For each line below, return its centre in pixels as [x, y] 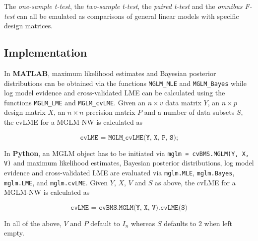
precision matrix [111, 112]
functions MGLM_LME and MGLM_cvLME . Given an [75, 102]
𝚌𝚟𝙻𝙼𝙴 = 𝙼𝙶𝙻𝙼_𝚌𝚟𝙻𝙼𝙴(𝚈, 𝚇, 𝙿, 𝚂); [129, 137]
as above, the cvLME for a [195, 182]
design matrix [25, 112]
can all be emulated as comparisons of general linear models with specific [128, 16]
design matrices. [29, 26]
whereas [143, 223]
